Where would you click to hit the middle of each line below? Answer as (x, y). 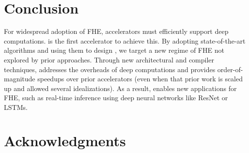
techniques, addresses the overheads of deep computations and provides (110, 69)
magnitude (20, 79)
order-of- (230, 69)
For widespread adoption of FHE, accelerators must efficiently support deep (116, 31)
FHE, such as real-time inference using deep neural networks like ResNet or (116, 98)
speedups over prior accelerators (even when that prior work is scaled (140, 79)
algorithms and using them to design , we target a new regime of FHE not (114, 50)
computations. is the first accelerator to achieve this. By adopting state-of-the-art (125, 40)
